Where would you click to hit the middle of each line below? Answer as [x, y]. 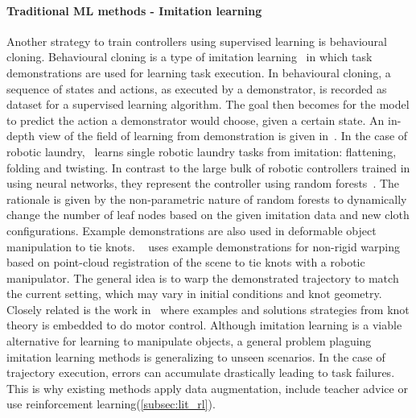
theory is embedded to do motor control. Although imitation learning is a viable [204, 325]
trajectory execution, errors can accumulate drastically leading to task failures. [201, 372]
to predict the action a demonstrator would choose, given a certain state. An [196, 120]
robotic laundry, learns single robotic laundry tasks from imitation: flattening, [202, 151]
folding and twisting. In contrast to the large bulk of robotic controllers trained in [208, 167]
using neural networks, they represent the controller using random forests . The [203, 183]
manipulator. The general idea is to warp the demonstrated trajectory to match [203, 277]
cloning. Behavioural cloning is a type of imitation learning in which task [189, 57]
